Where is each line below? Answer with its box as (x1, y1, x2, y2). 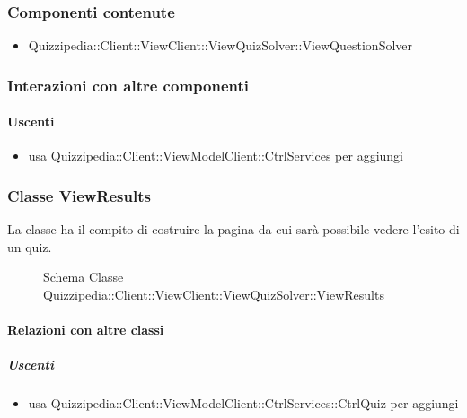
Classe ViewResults (7, 184, 151, 206)
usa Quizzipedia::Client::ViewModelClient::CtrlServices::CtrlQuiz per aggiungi (28, 394, 459, 413)
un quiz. (7, 237, 52, 256)
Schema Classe (43, 267, 124, 286)
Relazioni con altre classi (7, 320, 164, 339)
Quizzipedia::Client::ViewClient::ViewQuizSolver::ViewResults (43, 285, 384, 304)
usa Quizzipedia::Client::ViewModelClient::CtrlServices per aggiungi (28, 146, 404, 165)
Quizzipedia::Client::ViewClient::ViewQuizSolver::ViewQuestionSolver (28, 36, 413, 55)
